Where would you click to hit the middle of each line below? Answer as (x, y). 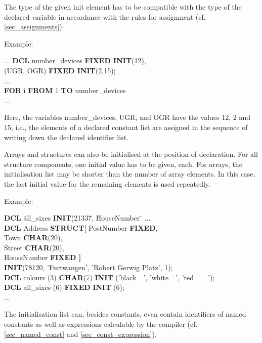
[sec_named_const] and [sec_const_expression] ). (80, 334)
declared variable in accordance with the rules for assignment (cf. (105, 16)
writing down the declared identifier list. (66, 137)
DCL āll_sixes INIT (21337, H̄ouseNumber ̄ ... (77, 218)
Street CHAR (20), (34, 247)
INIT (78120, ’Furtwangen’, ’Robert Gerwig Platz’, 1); (89, 267)
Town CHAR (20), (33, 238)
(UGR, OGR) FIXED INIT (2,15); (60, 70)
